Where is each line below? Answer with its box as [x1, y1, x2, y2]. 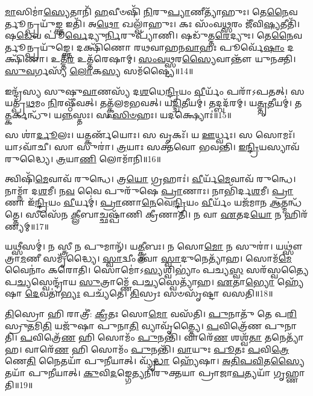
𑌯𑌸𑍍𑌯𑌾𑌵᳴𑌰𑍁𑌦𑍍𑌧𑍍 [259, 140, 300, 152]
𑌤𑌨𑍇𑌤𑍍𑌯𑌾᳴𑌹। [264, 331, 304, 344]
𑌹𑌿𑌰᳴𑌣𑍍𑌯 [284, 207, 308, 220]
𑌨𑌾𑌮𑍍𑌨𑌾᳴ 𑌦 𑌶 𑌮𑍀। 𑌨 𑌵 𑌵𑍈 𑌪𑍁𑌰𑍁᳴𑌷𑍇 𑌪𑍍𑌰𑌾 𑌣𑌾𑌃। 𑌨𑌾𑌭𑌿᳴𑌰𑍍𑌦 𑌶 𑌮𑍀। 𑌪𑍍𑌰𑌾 [5, 184, 294, 196]
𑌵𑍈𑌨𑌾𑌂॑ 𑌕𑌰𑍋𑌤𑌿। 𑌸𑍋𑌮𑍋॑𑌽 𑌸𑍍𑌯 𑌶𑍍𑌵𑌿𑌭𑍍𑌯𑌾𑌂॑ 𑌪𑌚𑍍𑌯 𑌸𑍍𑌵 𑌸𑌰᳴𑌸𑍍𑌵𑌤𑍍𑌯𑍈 [5, 263, 309, 276]
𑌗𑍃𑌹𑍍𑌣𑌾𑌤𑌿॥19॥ [273, 366, 305, 379]
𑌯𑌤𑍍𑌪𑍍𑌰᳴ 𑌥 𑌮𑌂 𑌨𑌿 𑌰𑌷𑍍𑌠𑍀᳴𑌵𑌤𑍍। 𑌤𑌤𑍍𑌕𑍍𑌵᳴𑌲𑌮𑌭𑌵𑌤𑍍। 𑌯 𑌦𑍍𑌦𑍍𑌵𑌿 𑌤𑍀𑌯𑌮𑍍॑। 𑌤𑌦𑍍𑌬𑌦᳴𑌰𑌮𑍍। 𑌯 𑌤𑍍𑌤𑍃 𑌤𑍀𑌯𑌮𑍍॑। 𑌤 [5, 96, 302, 109]
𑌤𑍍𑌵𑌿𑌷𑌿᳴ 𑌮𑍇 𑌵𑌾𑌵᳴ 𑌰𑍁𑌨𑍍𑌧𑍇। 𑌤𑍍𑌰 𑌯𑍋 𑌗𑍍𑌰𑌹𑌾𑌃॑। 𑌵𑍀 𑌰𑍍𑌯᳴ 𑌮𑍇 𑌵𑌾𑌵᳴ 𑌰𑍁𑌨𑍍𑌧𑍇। [5, 172, 296, 185]
